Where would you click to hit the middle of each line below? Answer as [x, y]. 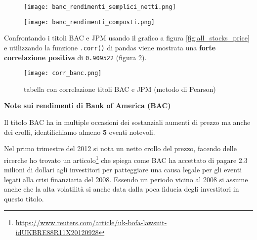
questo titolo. [24, 198]
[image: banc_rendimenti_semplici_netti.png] [100, 7]
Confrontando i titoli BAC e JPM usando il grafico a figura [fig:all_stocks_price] [127, 38]
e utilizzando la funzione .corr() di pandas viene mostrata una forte [110, 47]
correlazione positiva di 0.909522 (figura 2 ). [75, 57]
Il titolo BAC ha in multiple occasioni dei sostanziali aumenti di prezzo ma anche [127, 122]
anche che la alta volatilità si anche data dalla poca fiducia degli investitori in [122, 189]
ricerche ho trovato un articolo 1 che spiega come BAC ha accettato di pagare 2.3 [126, 159]
